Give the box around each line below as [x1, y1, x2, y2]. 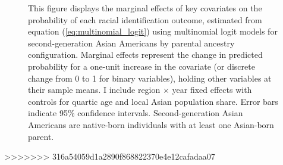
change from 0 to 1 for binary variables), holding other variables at [28, 71, 272, 84]
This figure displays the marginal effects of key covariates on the [28, 2, 262, 14]
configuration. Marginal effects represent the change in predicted [28, 48, 263, 61]
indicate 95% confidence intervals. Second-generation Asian [28, 107, 243, 119]
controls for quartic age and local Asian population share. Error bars [28, 95, 278, 107]
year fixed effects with [172, 83, 252, 96]
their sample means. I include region [28, 83, 161, 96]
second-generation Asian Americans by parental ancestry [28, 36, 235, 49]
